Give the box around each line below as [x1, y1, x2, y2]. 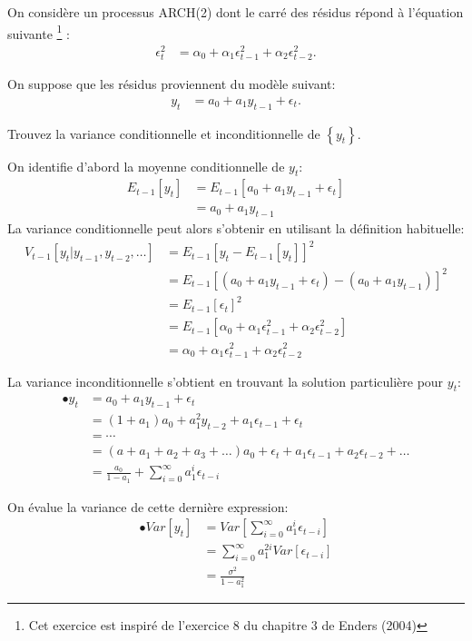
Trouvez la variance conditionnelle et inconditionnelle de [7, 123, 320, 143]
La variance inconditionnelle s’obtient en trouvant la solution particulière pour [7, 371, 444, 390]
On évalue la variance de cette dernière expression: [7, 497, 289, 516]
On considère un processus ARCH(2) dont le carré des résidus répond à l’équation [7, 3, 464, 21]
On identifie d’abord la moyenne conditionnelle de [7, 156, 285, 175]
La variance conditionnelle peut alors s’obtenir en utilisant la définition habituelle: [7, 219, 465, 238]
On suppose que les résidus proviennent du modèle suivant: [7, 74, 336, 94]
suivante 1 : [7, 21, 70, 43]
